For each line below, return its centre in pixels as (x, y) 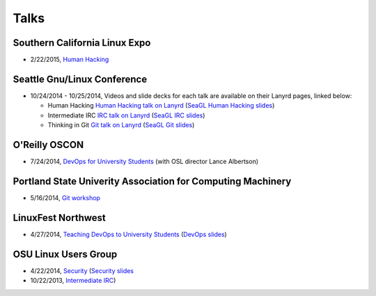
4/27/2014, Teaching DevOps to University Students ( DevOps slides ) (129, 234)
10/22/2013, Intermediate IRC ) (73, 281)
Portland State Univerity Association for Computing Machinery (152, 181)
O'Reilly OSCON (48, 145)
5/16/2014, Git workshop (65, 197)
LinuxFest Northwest (59, 218)
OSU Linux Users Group (65, 254)
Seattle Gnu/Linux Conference (80, 79)
